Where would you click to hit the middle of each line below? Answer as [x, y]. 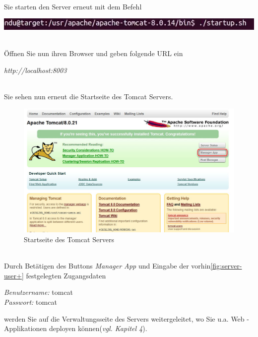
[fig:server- [226, 266]
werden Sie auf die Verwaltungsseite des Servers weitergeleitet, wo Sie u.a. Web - [127, 318]
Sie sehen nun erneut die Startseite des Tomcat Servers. [89, 97]
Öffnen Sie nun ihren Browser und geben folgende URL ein [94, 53]
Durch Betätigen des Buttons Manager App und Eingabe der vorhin [107, 266]
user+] [14, 275]
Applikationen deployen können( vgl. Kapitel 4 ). [76, 328]
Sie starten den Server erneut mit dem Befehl [73, 6]
